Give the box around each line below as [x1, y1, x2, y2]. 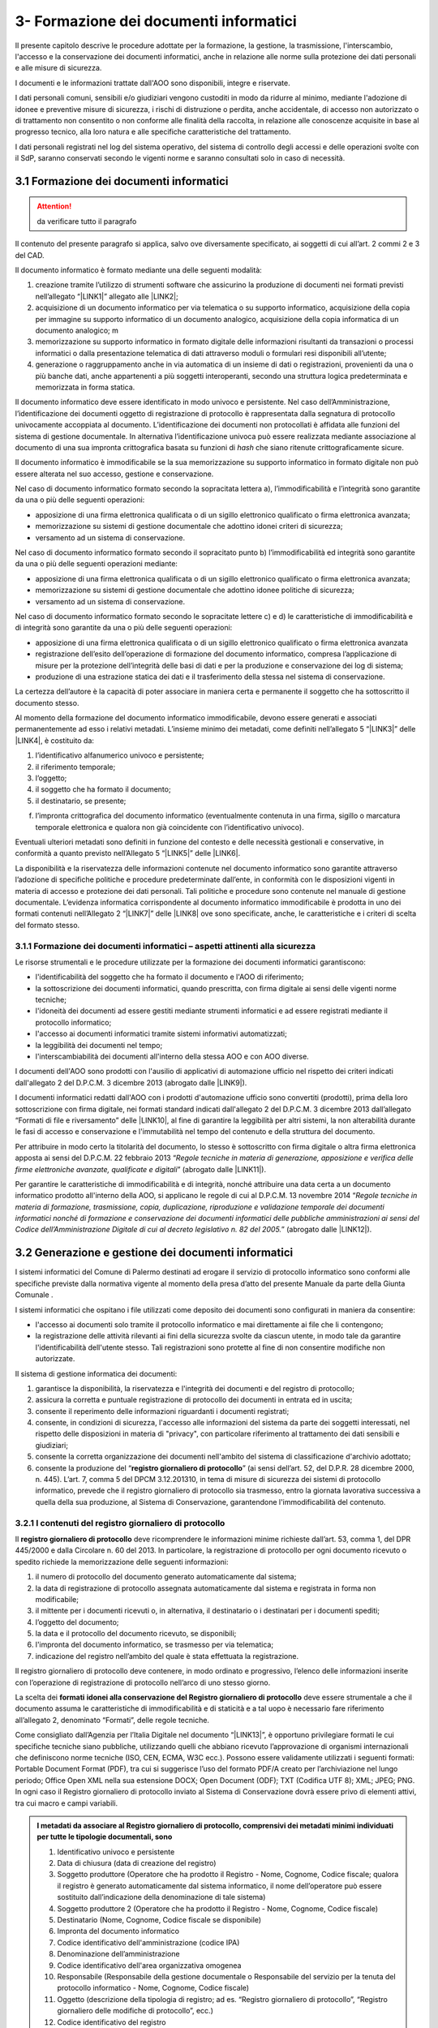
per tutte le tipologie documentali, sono [36, 1832, 173, 1841]
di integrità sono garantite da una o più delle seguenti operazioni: [15, 623, 233, 633]
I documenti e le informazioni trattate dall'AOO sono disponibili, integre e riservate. [15, 78, 291, 88]
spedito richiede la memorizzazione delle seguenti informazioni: [15, 1557, 229, 1566]
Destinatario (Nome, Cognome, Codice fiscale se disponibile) [57, 1915, 262, 1925]
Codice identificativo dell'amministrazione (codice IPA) [57, 1937, 240, 1947]
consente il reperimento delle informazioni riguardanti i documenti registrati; [35, 1406, 290, 1416]
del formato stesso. [15, 920, 80, 930]
